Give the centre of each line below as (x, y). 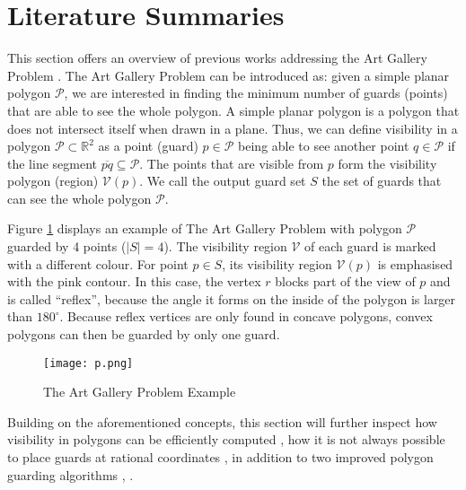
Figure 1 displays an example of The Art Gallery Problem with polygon (205, 228)
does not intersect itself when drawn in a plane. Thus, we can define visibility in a (233, 128)
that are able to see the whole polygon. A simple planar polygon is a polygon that (233, 110)
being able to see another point (324, 146)
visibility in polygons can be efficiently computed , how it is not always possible (226, 439)
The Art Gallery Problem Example (140, 392)
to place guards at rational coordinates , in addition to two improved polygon (220, 457)
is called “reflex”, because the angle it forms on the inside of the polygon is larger (232, 298)
